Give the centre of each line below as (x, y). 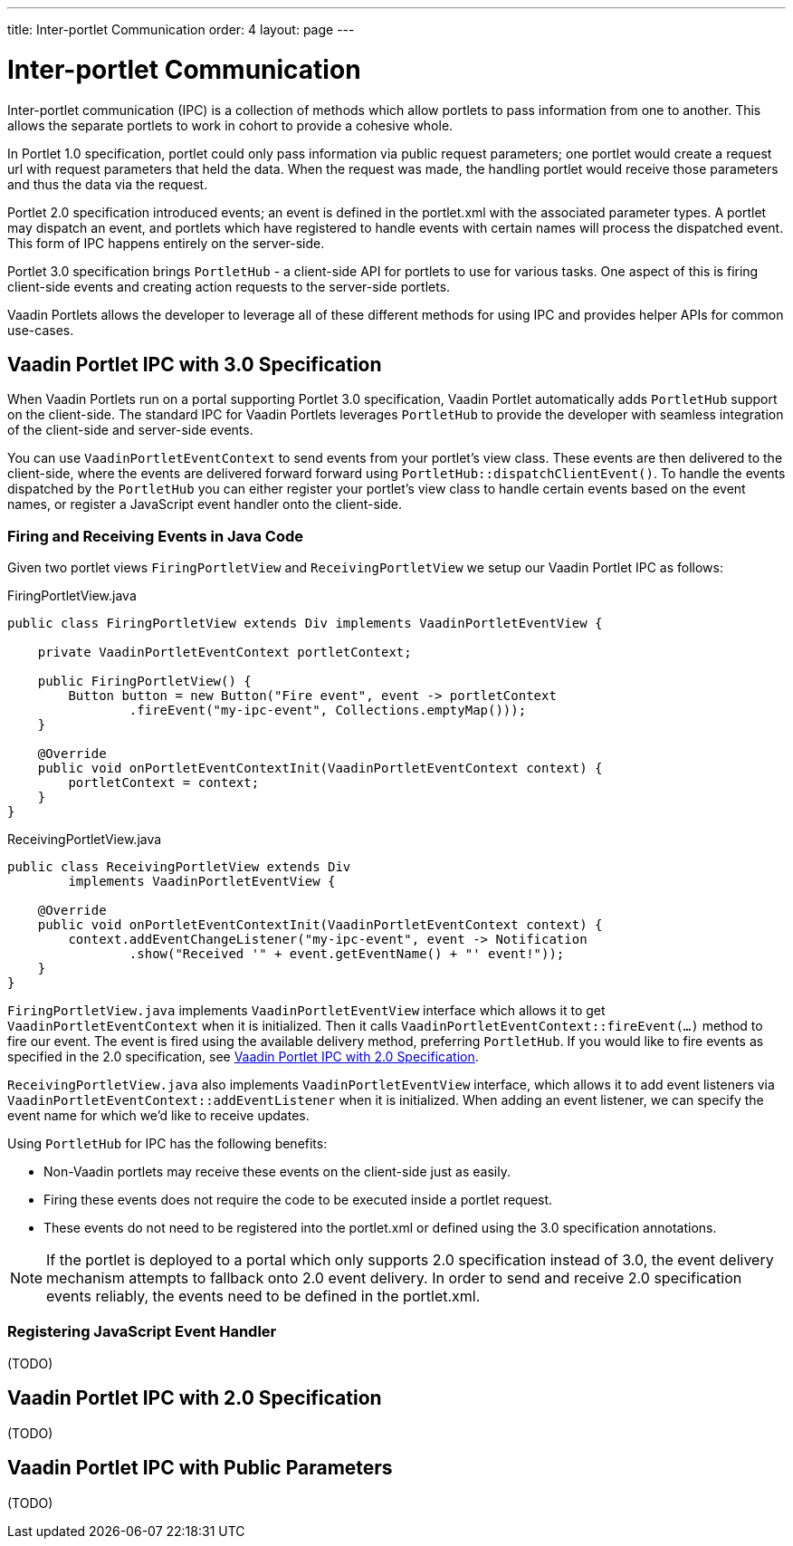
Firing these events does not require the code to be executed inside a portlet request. (298, 1200)
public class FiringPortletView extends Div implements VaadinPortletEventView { (305, 624)
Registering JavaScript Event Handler (142, 1332)
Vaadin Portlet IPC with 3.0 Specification (195, 364)
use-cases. (41, 330)
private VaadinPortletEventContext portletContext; (225, 653)
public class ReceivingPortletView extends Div (179, 867)
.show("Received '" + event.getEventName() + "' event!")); (347, 954)
